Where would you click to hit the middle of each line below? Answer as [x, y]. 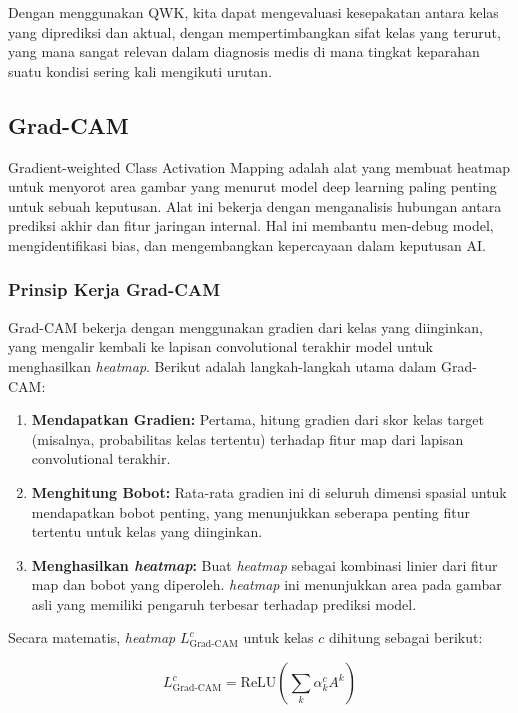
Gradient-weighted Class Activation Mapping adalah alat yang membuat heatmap [259, 166]
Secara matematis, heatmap [92, 637]
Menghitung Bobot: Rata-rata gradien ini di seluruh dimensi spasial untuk [269, 491]
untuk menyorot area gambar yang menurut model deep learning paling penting [252, 186]
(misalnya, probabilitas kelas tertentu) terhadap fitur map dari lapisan [247, 438]
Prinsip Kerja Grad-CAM [114, 289]
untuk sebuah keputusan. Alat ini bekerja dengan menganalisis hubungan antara [255, 205]
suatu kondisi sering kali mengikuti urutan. [140, 70]
